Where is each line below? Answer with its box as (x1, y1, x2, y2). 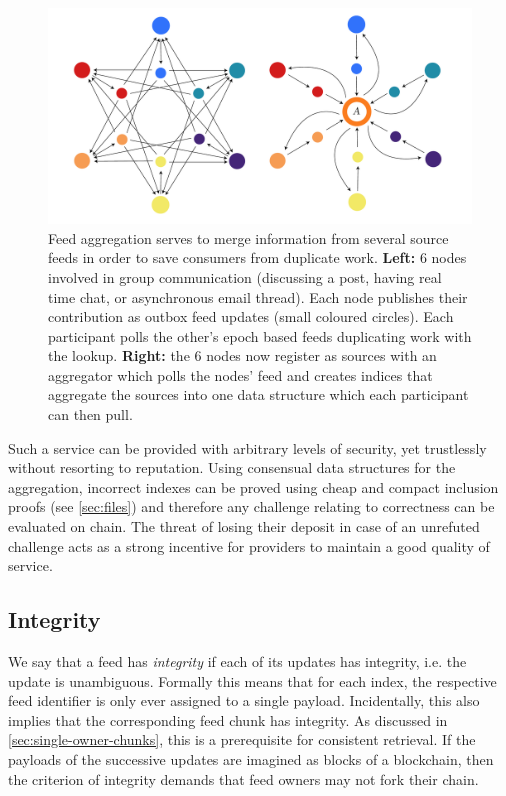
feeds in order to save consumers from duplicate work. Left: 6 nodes (48, 247, 467, 268)
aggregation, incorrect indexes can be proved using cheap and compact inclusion (8, 476, 499, 497)
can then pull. (48, 404, 133, 425)
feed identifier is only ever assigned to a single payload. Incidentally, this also (8, 690, 480, 711)
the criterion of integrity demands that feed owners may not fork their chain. (8, 768, 479, 789)
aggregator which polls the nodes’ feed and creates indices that (48, 364, 433, 385)
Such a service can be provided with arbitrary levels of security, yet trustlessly (8, 437, 487, 458)
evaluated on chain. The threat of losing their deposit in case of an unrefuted (8, 516, 480, 537)
